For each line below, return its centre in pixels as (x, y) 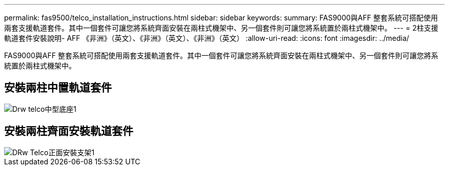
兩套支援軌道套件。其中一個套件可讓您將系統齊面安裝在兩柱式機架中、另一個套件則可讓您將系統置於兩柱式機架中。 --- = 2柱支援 (221, 28)
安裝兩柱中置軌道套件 (58, 88)
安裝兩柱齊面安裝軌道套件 (69, 131)
